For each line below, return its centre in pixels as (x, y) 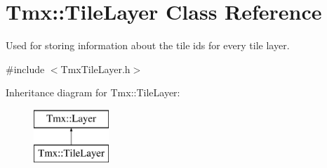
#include (25, 69)
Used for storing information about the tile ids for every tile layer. (148, 45)
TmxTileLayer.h (95, 69)
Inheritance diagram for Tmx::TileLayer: (93, 92)
